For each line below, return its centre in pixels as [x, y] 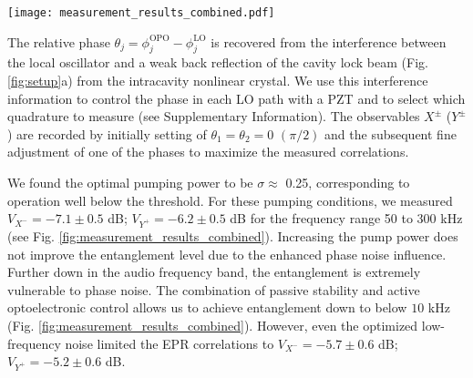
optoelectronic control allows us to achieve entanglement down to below [207, 307]
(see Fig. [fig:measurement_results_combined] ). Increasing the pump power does [233, 235]
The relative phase [59, 41]
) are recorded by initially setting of [107, 133]
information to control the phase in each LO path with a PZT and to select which [236, 98]
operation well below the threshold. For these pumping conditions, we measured [230, 200]
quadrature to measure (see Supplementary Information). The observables [214, 116]
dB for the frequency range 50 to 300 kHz [346, 218]
